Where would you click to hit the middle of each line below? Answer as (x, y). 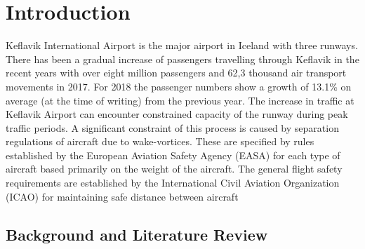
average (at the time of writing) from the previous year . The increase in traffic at (180, 100)
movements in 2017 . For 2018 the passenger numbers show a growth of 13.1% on (179, 86)
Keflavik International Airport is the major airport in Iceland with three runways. (182, 45)
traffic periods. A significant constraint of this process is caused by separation (172, 127)
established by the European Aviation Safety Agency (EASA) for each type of (173, 155)
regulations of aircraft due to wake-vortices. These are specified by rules (160, 141)
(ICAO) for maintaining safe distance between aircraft (122, 196)
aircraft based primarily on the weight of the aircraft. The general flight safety (174, 169)
